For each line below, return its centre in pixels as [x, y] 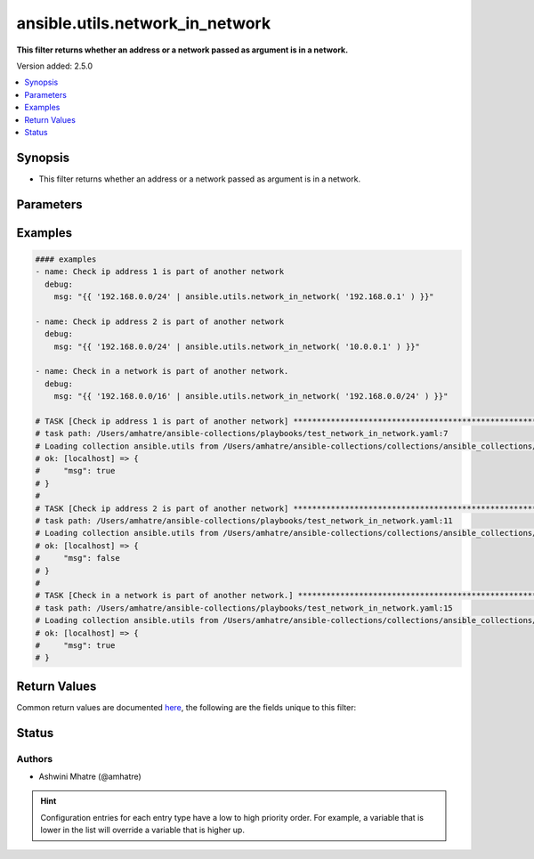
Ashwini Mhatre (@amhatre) [90, 776]
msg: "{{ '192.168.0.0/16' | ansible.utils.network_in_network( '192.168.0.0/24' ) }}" [251, 397]
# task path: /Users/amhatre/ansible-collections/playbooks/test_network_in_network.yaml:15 [244, 608]
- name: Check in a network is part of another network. [162, 371]
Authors [35, 758]
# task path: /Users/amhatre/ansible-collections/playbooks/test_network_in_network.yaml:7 [242, 434]
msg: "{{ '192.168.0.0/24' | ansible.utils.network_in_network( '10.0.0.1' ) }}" [237, 346]
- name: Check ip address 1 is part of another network [160, 272]
